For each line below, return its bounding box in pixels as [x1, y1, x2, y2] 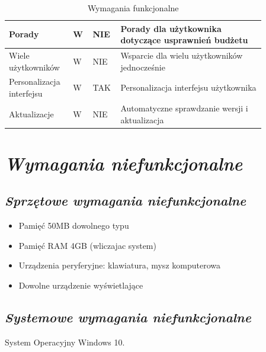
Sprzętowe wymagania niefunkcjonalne [5, 191, 246, 210]
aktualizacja [120, 113, 164, 126]
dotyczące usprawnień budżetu [120, 34, 248, 46]
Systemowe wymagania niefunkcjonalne [5, 308, 251, 326]
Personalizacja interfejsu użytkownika [120, 81, 257, 94]
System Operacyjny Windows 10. [5, 335, 125, 348]
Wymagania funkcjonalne [87, 2, 179, 14]
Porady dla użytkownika [120, 22, 222, 34]
